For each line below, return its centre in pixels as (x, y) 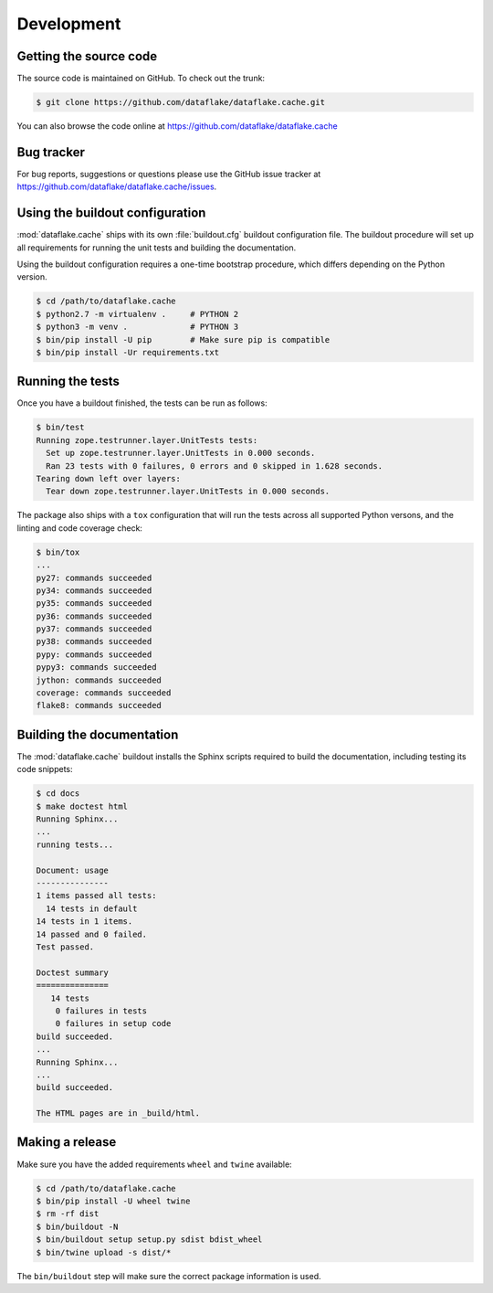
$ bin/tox (58, 552)
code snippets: (45, 769)
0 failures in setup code (113, 1024)
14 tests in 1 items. (84, 922)
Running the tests (68, 382)
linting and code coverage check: (80, 528)
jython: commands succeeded (99, 680)
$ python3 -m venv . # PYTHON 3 (137, 327)
